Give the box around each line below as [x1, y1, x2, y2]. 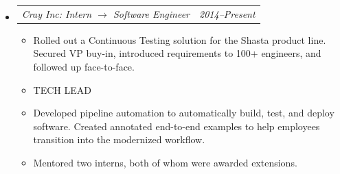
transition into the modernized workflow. [33, 132, 205, 147]
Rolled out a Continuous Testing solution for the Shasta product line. [33, 32, 326, 47]
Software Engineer [113, 6, 190, 21]
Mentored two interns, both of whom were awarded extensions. [33, 156, 297, 169]
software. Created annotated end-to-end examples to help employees [33, 119, 320, 133]
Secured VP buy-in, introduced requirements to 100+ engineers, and [33, 46, 321, 60]
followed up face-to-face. [33, 60, 135, 74]
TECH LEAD [33, 82, 91, 97]
